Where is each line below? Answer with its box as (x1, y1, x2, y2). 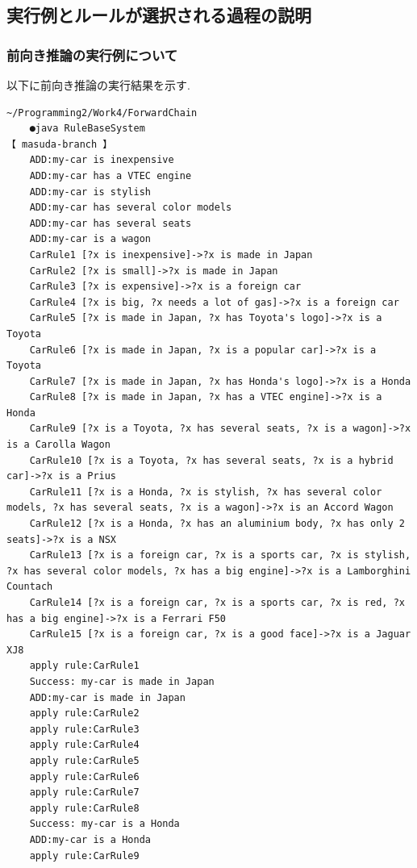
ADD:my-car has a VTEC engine (29, 169, 192, 182)
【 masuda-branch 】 (6, 138, 113, 150)
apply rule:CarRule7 (29, 787, 140, 799)
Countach (6, 581, 53, 593)
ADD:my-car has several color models (29, 202, 232, 214)
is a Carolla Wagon (6, 439, 111, 451)
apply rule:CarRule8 (29, 802, 140, 814)
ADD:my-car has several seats (29, 217, 192, 229)
